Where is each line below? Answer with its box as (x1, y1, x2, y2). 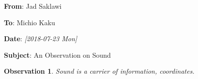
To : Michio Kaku (4, 17, 55, 27)
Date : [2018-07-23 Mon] (4, 33, 77, 44)
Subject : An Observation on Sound (4, 49, 111, 60)
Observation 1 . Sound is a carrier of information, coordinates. (4, 66, 195, 76)
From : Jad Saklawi (4, 1, 62, 11)
